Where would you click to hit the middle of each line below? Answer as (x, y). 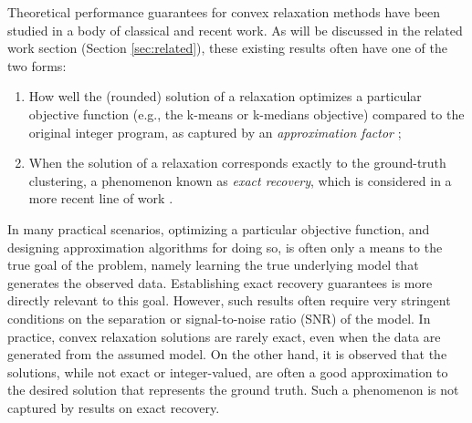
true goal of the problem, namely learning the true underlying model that (213, 265)
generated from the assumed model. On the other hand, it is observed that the (227, 354)
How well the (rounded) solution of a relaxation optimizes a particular (225, 96)
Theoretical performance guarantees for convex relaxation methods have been (224, 12)
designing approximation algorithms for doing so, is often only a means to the (225, 247)
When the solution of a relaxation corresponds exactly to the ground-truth (237, 163)
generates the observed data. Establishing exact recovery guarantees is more (220, 282)
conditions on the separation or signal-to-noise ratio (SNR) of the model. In (219, 318)
